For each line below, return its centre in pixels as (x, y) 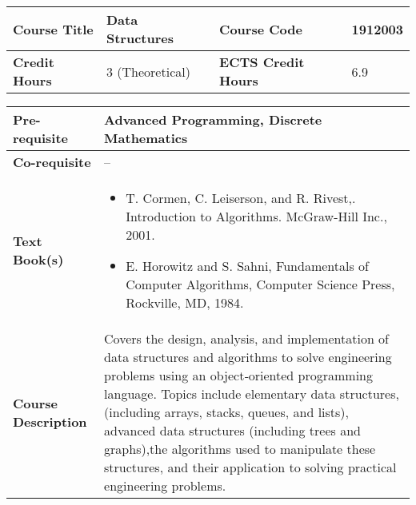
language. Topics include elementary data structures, (252, 394)
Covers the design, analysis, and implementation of (247, 338)
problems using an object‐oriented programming (238, 375)
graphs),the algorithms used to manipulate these (240, 449)
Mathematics (146, 138)
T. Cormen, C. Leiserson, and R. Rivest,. (241, 198)
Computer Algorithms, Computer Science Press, (260, 284)
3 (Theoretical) (148, 71)
